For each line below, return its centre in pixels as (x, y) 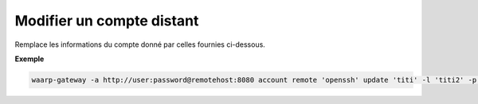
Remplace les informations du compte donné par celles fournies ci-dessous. (140, 44)
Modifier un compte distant (107, 21)
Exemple (29, 59)
